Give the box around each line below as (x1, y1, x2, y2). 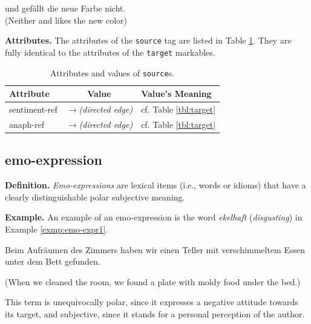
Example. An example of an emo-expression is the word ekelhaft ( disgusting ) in (5, 211, 303, 223)
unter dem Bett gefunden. (5, 255, 100, 268)
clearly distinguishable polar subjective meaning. (5, 190, 185, 203)
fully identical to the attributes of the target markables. (5, 45, 215, 58)
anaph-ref (9, 117, 45, 130)
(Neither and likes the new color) (5, 13, 127, 26)
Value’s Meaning (141, 87, 212, 100)
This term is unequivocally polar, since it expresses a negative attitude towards (5, 296, 298, 308)
